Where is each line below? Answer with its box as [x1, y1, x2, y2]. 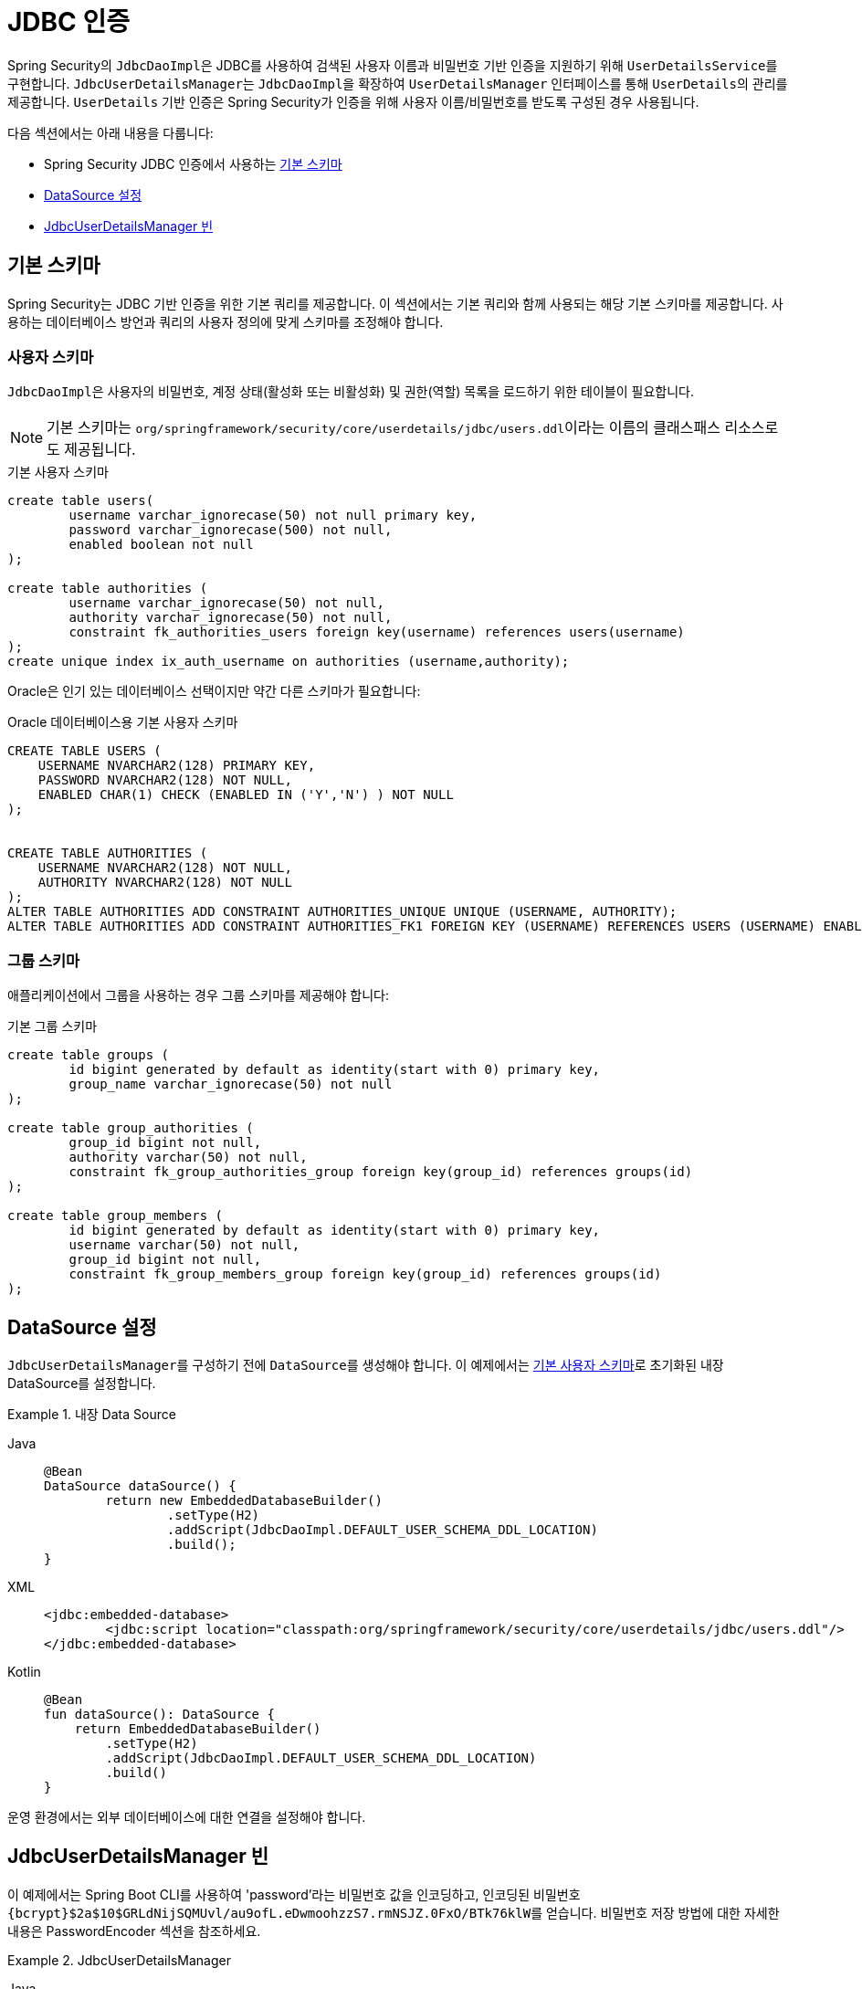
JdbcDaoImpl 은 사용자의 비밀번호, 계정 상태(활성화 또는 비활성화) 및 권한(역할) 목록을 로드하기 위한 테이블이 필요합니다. [7, 384, 694, 400]
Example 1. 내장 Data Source [7, 1405, 176, 1422]
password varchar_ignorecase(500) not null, [68, 522, 393, 538]
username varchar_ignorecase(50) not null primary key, [68, 508, 478, 523]
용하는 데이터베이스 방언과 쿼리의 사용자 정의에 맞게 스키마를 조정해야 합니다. [7, 313, 444, 330]
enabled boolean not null [68, 537, 254, 552]
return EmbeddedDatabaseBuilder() [74, 1721, 321, 1736]
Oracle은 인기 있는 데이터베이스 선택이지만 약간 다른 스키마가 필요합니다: [7, 683, 421, 700]
